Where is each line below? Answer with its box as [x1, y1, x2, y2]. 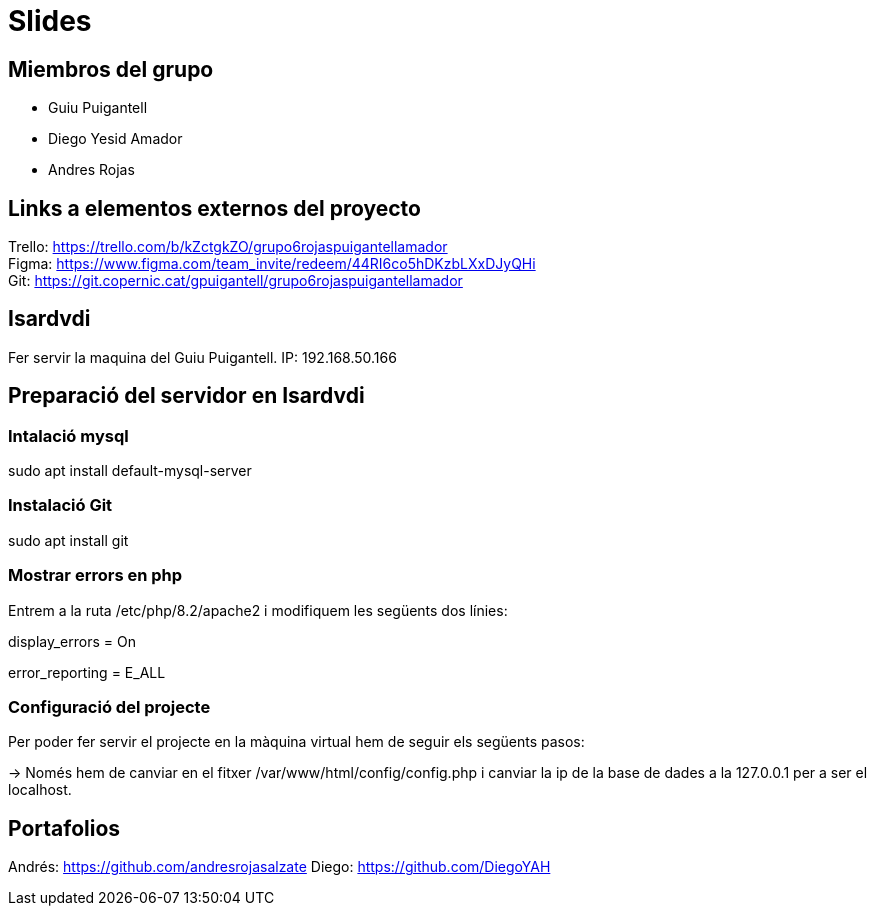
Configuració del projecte [8, 696, 211, 717]
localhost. [8, 781, 72, 799]
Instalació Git [8, 495, 113, 516]
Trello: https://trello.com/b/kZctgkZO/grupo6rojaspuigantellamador [8, 238, 448, 256]
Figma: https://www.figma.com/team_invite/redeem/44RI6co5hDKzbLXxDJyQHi [8, 255, 536, 273]
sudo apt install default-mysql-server [8, 462, 252, 480]
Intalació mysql [8, 425, 129, 446]
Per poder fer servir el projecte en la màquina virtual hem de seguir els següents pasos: [8, 733, 585, 751]
